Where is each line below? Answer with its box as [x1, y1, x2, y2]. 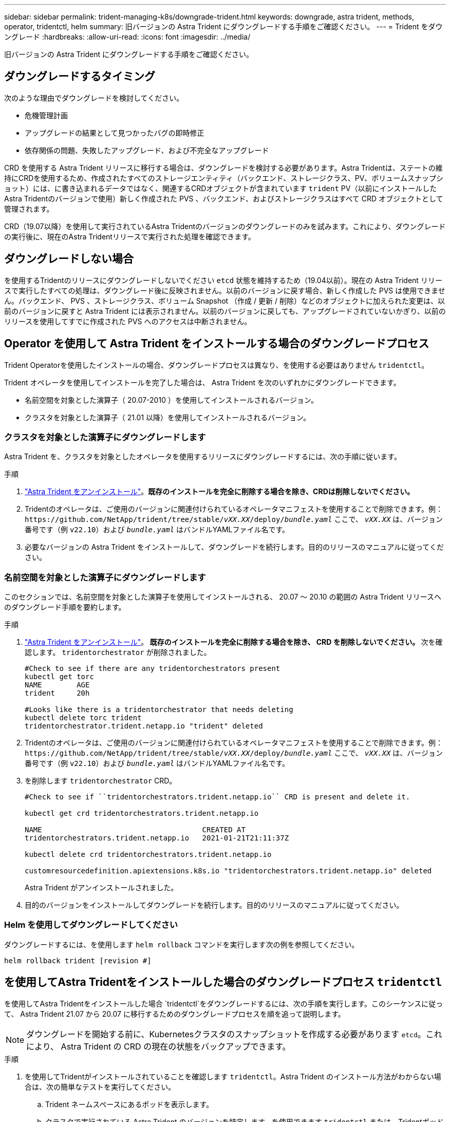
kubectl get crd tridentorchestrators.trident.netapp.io [25, 809, 259, 818]
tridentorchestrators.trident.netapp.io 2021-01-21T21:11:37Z [25, 834, 289, 843]
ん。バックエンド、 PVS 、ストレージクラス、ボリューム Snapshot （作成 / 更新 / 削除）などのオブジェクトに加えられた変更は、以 [4, 296, 445, 305]
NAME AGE [25, 681, 90, 689]
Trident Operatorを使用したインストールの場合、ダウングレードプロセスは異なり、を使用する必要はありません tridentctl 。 [4, 360, 429, 369]
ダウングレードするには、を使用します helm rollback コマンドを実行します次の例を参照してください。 [4, 940, 359, 949]
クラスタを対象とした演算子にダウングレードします [4, 432, 206, 442]
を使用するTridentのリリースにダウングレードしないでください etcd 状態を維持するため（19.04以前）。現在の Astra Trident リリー [4, 275, 442, 285]
